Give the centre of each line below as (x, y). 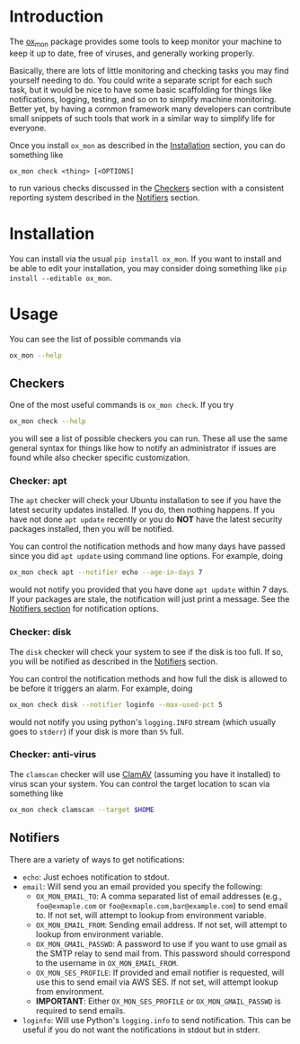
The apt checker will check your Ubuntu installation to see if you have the (146, 500)
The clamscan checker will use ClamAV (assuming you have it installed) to (145, 774)
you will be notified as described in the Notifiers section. (114, 661)
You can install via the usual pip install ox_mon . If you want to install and (146, 259)
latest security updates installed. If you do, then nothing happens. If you (142, 510)
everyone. (28, 128)
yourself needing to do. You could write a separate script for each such (141, 80)
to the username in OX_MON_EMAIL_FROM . (107, 962)
